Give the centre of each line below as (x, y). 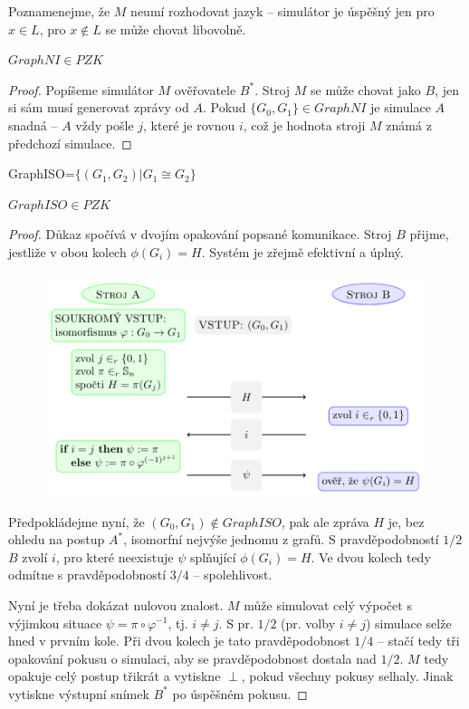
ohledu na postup (57, 539)
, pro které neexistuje (115, 556)
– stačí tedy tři (418, 641)
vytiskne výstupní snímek (79, 693)
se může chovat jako (366, 89)
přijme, (429, 234)
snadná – (33, 125)
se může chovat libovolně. (176, 29)
